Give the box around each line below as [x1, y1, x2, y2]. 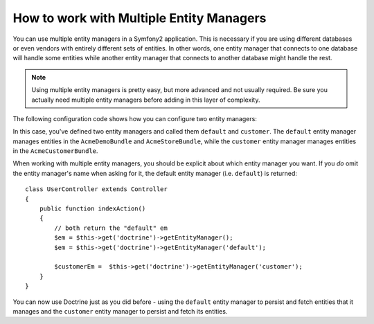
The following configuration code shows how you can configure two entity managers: [12, 114, 258, 123]
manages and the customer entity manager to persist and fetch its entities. [12, 307, 228, 315]
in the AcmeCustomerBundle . [12, 147, 98, 155]
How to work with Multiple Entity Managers [12, 10, 267, 26]
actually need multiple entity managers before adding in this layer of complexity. [31, 96, 260, 104]
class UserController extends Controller [25, 186, 168, 193]
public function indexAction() [39, 205, 146, 213]
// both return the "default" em [54, 224, 168, 232]
